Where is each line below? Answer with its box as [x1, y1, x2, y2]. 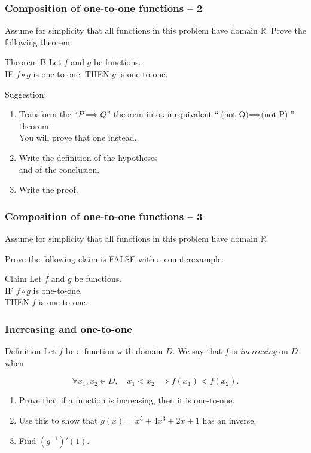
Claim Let [5, 272, 42, 285]
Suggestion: [5, 87, 47, 100]
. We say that [172, 345, 222, 357]
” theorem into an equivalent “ [106, 108, 219, 120]
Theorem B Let [5, 56, 62, 68]
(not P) [261, 111, 288, 120]
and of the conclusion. [19, 163, 100, 175]
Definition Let [5, 345, 56, 357]
